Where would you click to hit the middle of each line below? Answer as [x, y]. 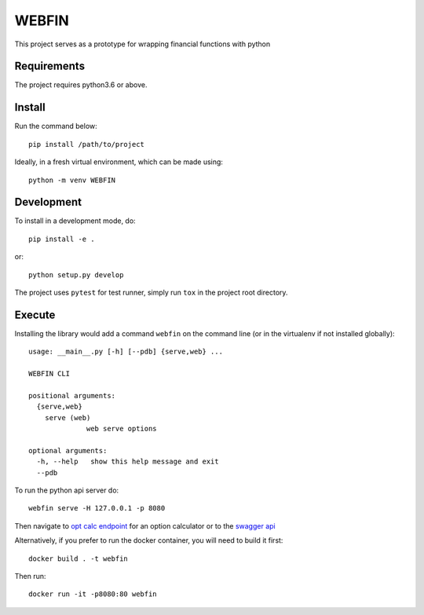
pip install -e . [62, 239]
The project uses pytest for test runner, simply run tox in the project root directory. [151, 292]
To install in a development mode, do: [75, 221]
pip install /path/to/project [87, 144]
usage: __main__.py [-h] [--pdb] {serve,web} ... [126, 352]
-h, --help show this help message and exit [128, 462]
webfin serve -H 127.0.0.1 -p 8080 [97, 508]
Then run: [30, 576]
